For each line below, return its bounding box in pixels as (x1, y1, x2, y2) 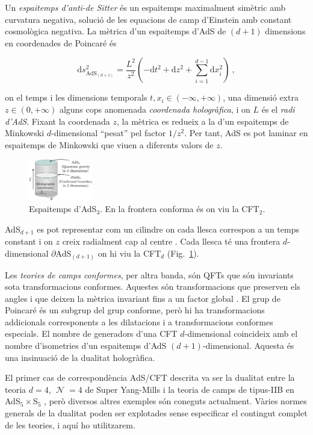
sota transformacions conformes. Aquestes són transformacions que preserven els (5, 280, 300, 293)
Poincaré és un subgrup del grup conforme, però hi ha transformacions (5, 304, 265, 316)
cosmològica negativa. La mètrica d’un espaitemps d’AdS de (5, 25, 226, 37)
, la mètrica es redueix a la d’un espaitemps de (117, 114, 289, 127)
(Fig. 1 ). (167, 247, 199, 259)
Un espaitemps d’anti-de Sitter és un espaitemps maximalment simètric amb (5, 1, 286, 13)
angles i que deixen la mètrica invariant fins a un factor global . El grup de (5, 292, 280, 304)
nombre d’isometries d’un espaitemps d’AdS (5, 339, 167, 352)
